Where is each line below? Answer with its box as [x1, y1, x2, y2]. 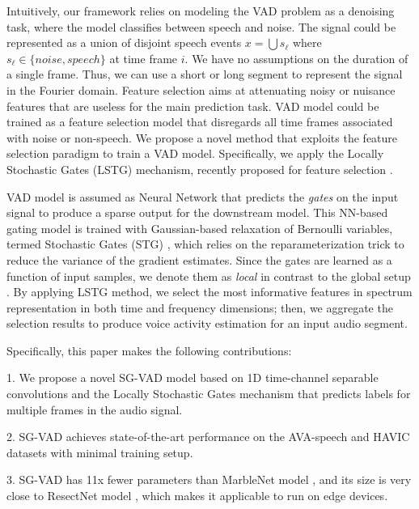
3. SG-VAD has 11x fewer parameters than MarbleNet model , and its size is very [6, 471, 412, 488]
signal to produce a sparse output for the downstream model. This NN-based [6, 204, 388, 221]
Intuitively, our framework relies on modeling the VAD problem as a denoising [6, 2, 395, 19]
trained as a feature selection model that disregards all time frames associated [6, 113, 393, 130]
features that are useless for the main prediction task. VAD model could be [6, 97, 379, 114]
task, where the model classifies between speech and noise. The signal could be [6, 18, 396, 35]
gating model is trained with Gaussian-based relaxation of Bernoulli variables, [6, 219, 393, 236]
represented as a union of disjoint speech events [6, 34, 242, 51]
